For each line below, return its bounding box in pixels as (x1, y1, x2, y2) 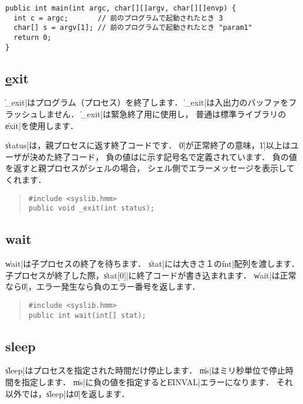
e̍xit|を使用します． (5, 119, 79, 131)
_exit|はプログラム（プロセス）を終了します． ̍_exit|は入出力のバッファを (5, 96, 289, 108)
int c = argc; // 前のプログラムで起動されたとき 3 (13, 13, 223, 22)
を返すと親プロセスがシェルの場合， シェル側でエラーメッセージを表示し (5, 162, 287, 174)
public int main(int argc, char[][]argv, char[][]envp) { (5, 4, 236, 12)
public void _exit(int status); (28, 204, 155, 213)
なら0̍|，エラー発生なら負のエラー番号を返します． (5, 280, 200, 293)
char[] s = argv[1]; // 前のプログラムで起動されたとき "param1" (13, 23, 253, 32)
